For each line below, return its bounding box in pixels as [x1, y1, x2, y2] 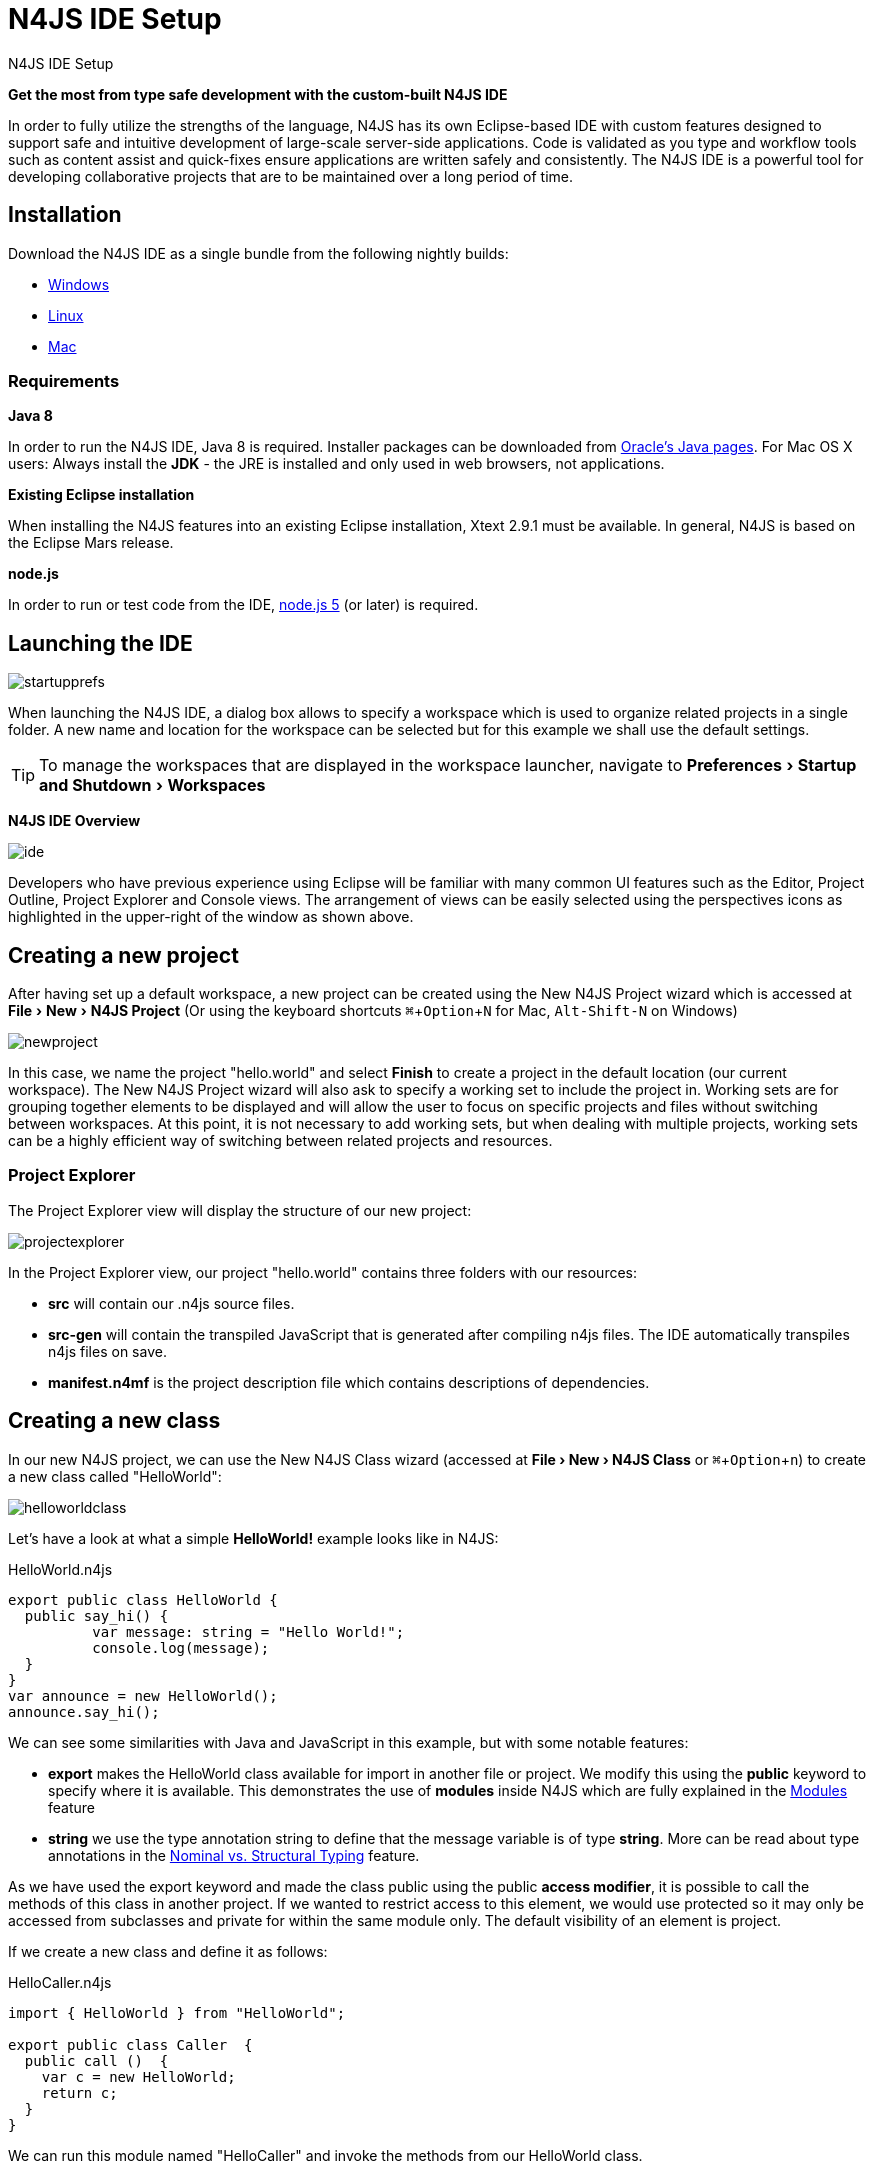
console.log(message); [92, 1639, 270, 1656]
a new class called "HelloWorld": [8, 1467, 222, 1485]
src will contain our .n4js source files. [48, 1294, 295, 1312]
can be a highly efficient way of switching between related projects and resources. [8, 1132, 553, 1150]
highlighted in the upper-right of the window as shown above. [8, 908, 414, 926]
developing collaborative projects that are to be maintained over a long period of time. [8, 167, 574, 185]
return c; [41, 2084, 118, 2101]
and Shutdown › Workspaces [39, 775, 266, 796]
